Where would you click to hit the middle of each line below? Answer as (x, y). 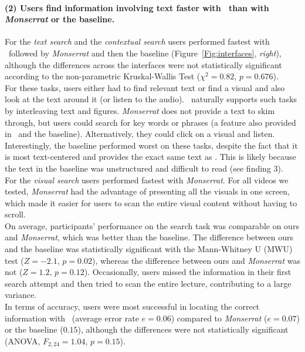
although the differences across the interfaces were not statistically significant (143, 64)
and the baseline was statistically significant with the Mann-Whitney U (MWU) (149, 249)
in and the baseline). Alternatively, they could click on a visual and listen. (140, 134)
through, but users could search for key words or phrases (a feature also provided (150, 122)
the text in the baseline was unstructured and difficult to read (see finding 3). (144, 168)
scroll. (15, 214)
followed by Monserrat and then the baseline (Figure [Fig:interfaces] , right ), (145, 53)
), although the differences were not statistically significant (183, 329)
